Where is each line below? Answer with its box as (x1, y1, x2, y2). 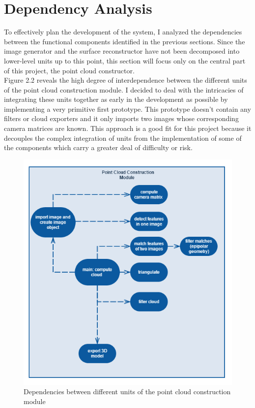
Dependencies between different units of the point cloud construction (24, 386, 231, 397)
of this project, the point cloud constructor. (4, 65, 135, 75)
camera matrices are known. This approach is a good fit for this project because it (4, 123, 252, 133)
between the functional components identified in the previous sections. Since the (4, 36, 245, 46)
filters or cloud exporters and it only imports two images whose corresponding (4, 113, 239, 124)
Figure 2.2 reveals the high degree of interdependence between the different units (4, 75, 247, 85)
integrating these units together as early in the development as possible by (4, 94, 228, 104)
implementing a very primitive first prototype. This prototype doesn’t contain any (4, 103, 251, 114)
